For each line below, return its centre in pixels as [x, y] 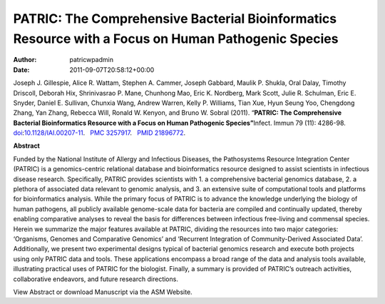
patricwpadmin [92, 60]
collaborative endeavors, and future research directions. [96, 279]
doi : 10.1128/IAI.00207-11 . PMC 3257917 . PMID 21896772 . [99, 133]
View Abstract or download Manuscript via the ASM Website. [103, 292]
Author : [25, 60]
